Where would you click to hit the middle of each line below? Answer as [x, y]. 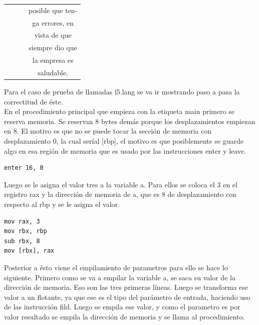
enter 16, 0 [24, 168]
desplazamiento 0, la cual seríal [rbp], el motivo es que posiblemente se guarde [124, 141]
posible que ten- [53, 10]
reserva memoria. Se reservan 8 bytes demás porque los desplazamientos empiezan [130, 121]
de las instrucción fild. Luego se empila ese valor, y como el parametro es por [122, 307]
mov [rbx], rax [29, 251]
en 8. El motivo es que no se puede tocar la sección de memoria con [108, 131]
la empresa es [53, 60]
